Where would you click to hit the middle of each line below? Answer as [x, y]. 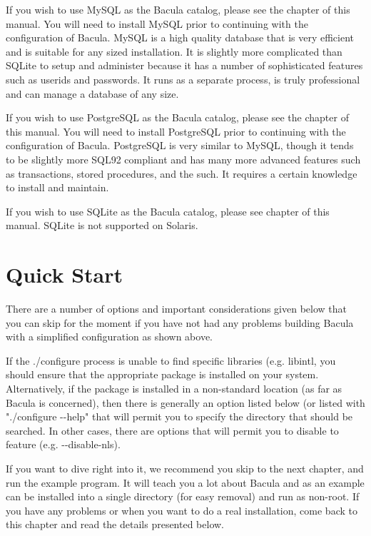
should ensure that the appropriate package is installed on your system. [162, 374]
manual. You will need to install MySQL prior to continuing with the [157, 23]
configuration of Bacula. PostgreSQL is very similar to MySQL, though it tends [180, 145]
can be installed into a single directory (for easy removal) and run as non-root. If [183, 496]
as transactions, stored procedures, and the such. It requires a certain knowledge [182, 173]
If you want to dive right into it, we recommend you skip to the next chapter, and [185, 468]
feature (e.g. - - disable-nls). [63, 444]
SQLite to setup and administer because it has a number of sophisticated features [184, 65]
